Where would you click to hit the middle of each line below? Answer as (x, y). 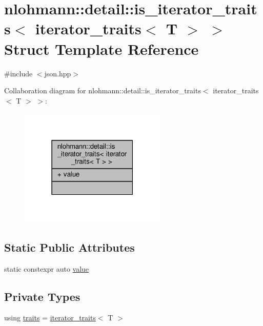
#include (18, 73)
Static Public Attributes (69, 247)
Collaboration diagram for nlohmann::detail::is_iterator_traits (103, 90)
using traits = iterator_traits (50, 318)
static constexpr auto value (47, 268)
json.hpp (58, 73)
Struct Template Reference (102, 48)
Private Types (42, 296)
